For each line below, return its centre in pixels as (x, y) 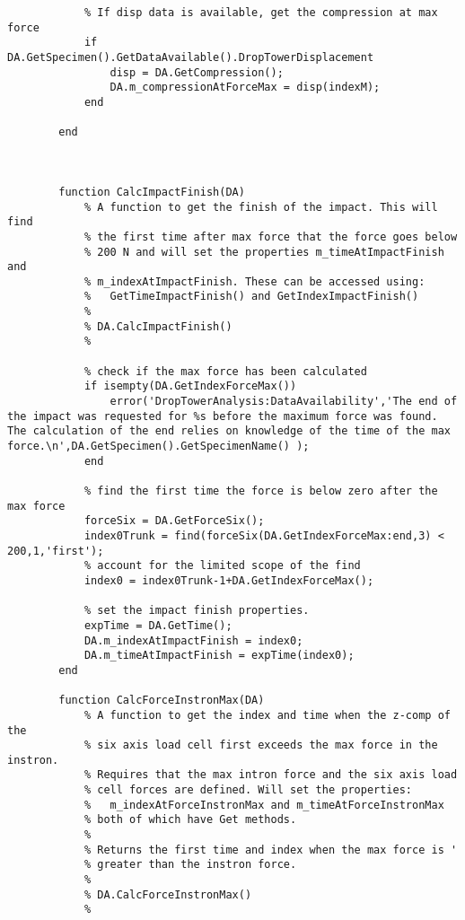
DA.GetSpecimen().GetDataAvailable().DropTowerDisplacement (191, 57)
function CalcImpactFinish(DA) (152, 192)
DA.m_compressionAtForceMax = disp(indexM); (245, 88)
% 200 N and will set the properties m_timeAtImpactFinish (264, 252)
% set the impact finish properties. (197, 611)
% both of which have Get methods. (190, 820)
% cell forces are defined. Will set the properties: (248, 790)
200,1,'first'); (56, 551)
